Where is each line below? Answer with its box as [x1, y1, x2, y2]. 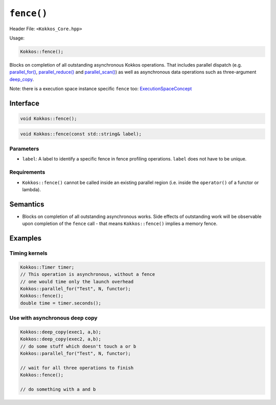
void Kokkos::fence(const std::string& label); [20, 131, 142, 137]
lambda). [22, 186, 41, 192]
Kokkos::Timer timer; [20, 264, 75, 270]
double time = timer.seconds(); [20, 300, 102, 306]
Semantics [9, 200, 44, 209]
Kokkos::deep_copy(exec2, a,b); [20, 336, 102, 342]
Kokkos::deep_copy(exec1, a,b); [20, 329, 102, 335]
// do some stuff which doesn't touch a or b [20, 343, 136, 349]
